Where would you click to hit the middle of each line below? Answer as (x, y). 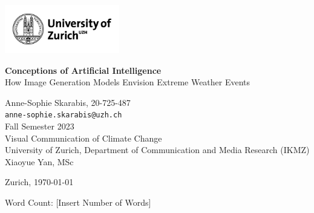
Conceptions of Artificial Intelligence (83, 70)
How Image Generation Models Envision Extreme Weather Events (128, 82)
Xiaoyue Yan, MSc (39, 161)
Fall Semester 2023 (40, 126)
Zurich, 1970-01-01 (39, 182)
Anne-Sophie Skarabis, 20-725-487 (68, 102)
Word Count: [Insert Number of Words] (78, 202)
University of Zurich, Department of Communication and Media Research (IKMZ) (157, 150)
